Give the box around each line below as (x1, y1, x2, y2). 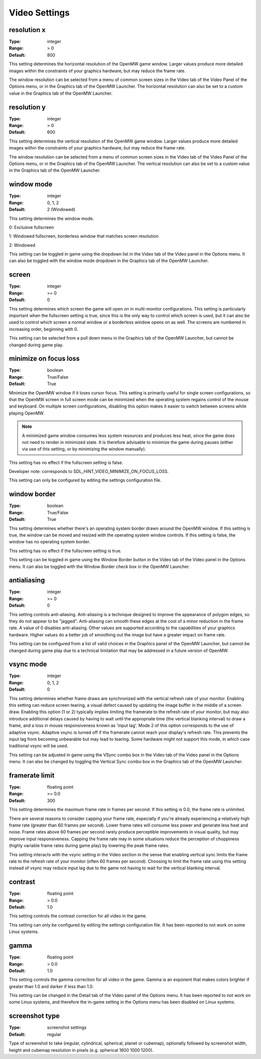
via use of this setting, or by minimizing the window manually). (22, 446, 146, 452)
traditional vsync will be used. (9, 743, 69, 749)
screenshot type (9, 1012, 60, 1020)
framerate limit (9, 771, 55, 780)
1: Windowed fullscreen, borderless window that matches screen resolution (9, 233, 159, 239)
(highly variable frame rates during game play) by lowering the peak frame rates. (9, 843, 170, 848)
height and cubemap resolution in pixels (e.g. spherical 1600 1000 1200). (9, 1047, 154, 1053)
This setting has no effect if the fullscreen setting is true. (9, 548, 122, 554)
